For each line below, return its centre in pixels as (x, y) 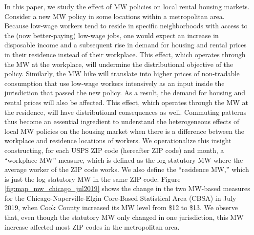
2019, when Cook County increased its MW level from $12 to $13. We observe (121, 207)
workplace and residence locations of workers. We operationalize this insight (118, 140)
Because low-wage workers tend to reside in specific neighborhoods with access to (126, 26)
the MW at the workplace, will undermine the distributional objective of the (119, 64)
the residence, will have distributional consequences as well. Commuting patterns (126, 112)
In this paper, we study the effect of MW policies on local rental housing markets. (127, 6)
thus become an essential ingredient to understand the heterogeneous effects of (122, 121)
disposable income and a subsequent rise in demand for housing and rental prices (126, 45)
